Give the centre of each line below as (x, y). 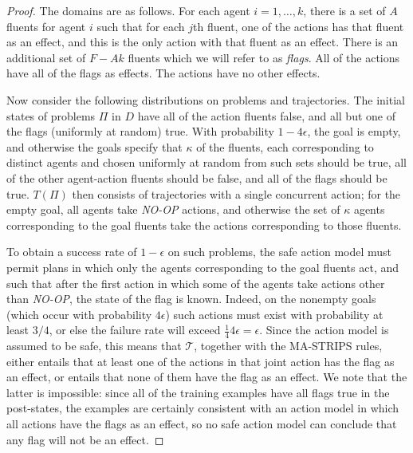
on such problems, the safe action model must (280, 252)
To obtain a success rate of (72, 252)
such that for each (141, 26)
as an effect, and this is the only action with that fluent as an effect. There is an (203, 42)
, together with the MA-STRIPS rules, (288, 346)
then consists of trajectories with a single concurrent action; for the (236, 193)
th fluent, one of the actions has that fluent (299, 26)
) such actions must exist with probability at (274, 314)
